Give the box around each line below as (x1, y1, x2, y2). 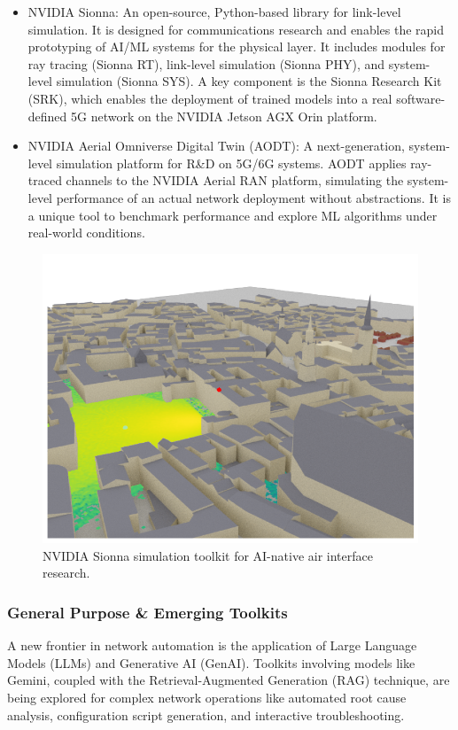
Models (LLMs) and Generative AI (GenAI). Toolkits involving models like (7, 653, 415, 672)
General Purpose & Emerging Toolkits (7, 602, 288, 623)
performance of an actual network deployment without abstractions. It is (56, 188, 451, 206)
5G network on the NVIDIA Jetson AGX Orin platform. (71, 106, 377, 125)
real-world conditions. (27, 223, 145, 242)
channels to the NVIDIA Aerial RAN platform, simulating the (66, 171, 404, 190)
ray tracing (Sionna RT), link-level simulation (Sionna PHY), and (27, 54, 385, 73)
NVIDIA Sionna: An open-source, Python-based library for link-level (27, 3, 401, 20)
